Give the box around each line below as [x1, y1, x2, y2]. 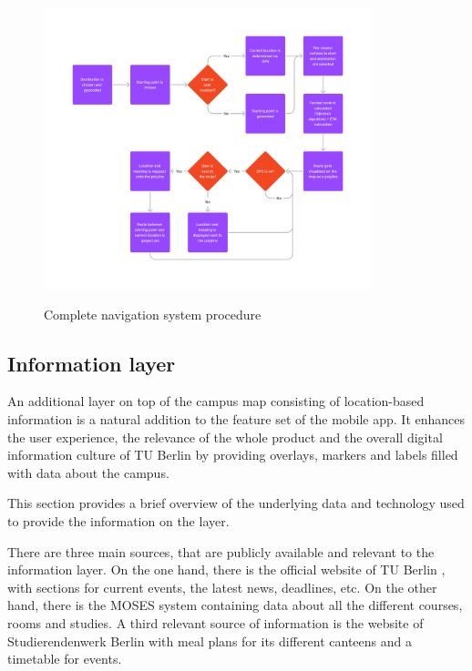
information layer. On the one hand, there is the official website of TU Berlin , [7, 560, 446, 579]
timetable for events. [7, 649, 122, 668]
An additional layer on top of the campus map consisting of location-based [7, 391, 425, 411]
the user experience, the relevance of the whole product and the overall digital [7, 427, 443, 446]
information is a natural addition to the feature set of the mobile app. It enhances [7, 409, 466, 428]
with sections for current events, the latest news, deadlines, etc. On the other [7, 577, 437, 596]
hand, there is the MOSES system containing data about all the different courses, [7, 595, 463, 615]
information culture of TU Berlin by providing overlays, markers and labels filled [7, 445, 458, 464]
